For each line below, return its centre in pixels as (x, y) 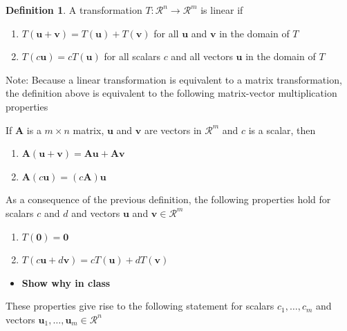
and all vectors (202, 56)
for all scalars (132, 56)
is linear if (222, 10)
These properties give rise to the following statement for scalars (140, 306)
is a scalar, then (282, 130)
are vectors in (173, 130)
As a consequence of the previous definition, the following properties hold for (168, 199)
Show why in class (66, 282)
